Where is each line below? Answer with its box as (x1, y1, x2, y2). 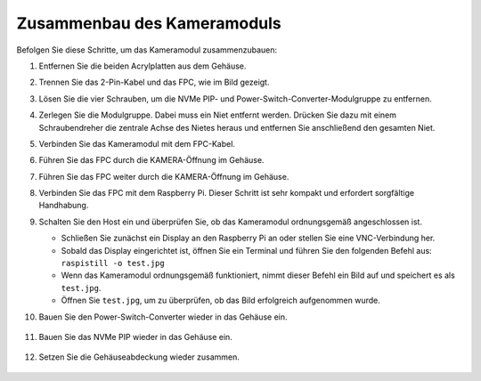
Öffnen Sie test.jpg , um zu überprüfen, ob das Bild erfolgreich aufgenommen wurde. (61, 295, 380, 306)
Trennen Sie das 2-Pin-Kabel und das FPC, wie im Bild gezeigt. (38, 77, 270, 88)
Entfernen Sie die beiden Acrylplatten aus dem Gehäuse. (38, 61, 247, 71)
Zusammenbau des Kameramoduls (16, 13, 282, 33)
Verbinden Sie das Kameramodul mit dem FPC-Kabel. (38, 138, 236, 149)
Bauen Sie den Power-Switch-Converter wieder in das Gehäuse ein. (38, 312, 289, 322)
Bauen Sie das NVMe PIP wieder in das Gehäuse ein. (38, 331, 233, 342)
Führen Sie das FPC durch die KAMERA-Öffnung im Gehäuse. (38, 155, 265, 166)
